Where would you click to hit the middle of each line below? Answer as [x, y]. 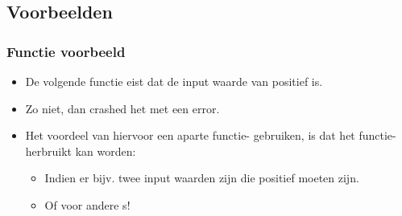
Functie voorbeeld [66, 51]
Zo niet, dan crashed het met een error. [122, 108]
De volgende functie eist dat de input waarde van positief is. [174, 81]
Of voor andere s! [87, 204]
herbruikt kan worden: [81, 151]
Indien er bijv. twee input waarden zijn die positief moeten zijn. [202, 178]
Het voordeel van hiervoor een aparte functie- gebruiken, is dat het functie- [211, 135]
